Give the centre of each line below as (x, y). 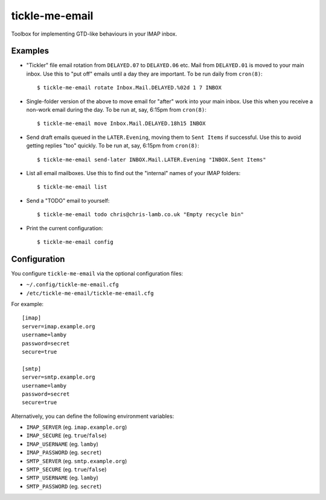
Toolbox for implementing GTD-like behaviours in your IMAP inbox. (94, 34)
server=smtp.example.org (59, 377)
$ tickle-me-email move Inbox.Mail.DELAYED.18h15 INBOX (121, 123)
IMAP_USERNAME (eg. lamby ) (62, 444)
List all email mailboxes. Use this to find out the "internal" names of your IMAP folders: (133, 173)
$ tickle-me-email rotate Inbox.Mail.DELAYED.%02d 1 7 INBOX (129, 88)
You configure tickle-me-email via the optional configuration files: (97, 273)
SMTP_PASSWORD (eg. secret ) (64, 486)
